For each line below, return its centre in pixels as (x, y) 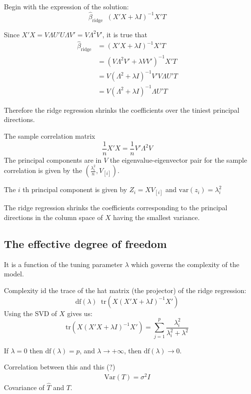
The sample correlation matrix (50, 136)
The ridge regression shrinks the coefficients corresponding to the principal (116, 208)
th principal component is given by (75, 189)
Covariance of (24, 387)
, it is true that (125, 34)
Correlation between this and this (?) (60, 367)
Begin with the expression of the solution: (67, 6)
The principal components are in (53, 160)
